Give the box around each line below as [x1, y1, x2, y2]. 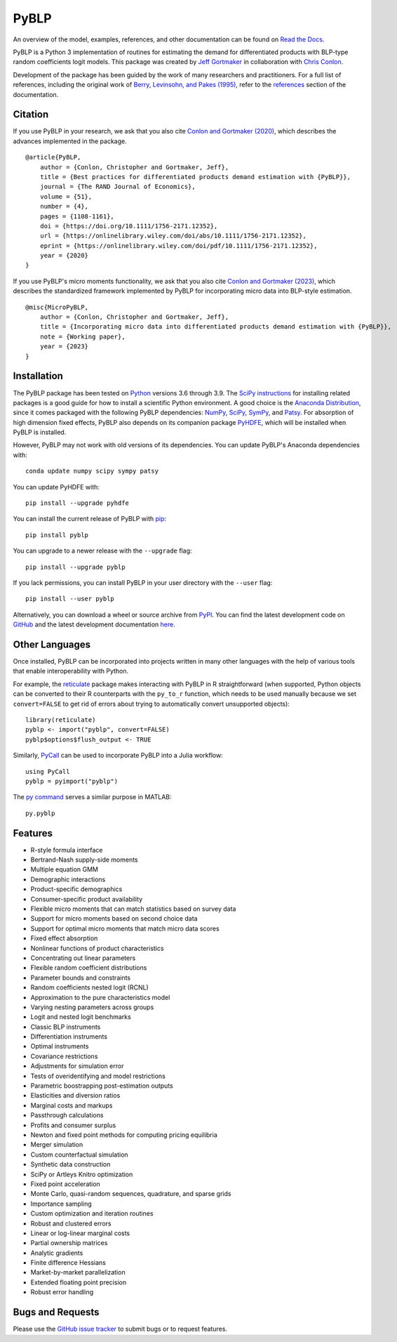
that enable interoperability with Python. [13, 667, 129, 676]
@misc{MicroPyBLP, [25, 303, 89, 311]
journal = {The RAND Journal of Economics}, [39, 183, 196, 191]
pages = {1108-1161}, [39, 212, 115, 221]
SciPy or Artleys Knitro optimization [30, 1170, 133, 1178]
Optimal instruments [30, 1042, 89, 1051]
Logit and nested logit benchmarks [30, 1013, 131, 1021]
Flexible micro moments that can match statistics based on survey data [30, 904, 236, 913]
